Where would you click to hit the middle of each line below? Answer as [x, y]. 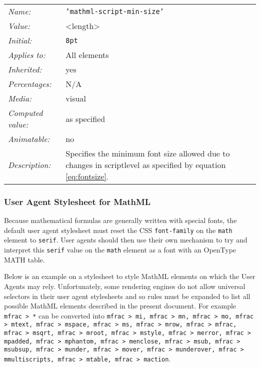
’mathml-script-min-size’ [115, 11]
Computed [25, 113]
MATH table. [24, 259]
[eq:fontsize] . [87, 176]
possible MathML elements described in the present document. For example [120, 306]
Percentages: [30, 84]
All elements [87, 55]
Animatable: [29, 139]
